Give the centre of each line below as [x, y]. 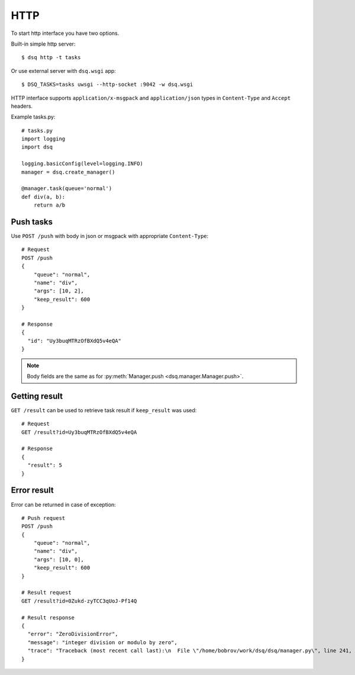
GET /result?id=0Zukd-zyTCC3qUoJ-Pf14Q [79, 601]
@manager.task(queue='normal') [67, 189]
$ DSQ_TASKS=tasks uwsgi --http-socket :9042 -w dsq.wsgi [107, 85]
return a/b [49, 205]
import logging [43, 139]
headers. [22, 106]
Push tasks [32, 222]
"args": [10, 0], [59, 559]
